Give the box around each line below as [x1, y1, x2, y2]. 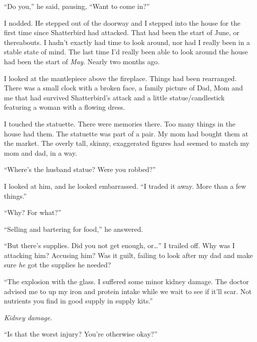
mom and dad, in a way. [4, 147, 77, 158]
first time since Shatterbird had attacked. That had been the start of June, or [4, 27, 240, 38]
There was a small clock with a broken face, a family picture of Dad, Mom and [4, 83, 243, 93]
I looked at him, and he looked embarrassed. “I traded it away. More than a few [4, 180, 246, 191]
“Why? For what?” [4, 207, 61, 217]
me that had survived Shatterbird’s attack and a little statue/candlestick [4, 92, 225, 102]
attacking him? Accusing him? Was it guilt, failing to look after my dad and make [4, 250, 253, 260]
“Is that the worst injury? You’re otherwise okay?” [4, 329, 158, 339]
